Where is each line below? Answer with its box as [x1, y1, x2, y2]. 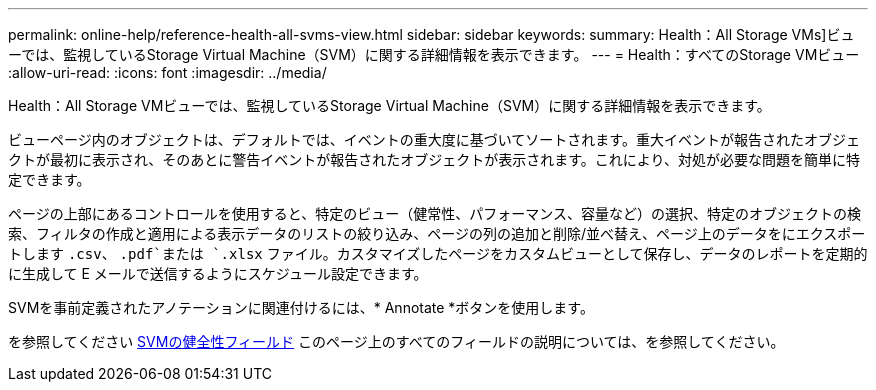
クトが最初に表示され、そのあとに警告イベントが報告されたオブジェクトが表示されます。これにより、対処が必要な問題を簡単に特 [8, 151, 860, 168]
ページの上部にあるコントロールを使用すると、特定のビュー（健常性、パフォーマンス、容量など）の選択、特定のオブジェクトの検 [8, 205, 861, 222]
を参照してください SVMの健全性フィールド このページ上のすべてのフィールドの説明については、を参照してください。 [8, 333, 785, 350]
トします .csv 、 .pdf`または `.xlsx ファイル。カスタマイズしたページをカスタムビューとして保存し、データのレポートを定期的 [8, 245, 868, 262]
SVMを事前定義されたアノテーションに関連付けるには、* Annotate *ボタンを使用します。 [8, 299, 594, 316]
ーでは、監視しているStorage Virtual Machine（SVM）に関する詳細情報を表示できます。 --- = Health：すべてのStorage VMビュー [8, 46, 860, 63]
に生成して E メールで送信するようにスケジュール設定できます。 [8, 265, 428, 282]
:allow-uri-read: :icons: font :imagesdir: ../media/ [8, 64, 327, 81]
